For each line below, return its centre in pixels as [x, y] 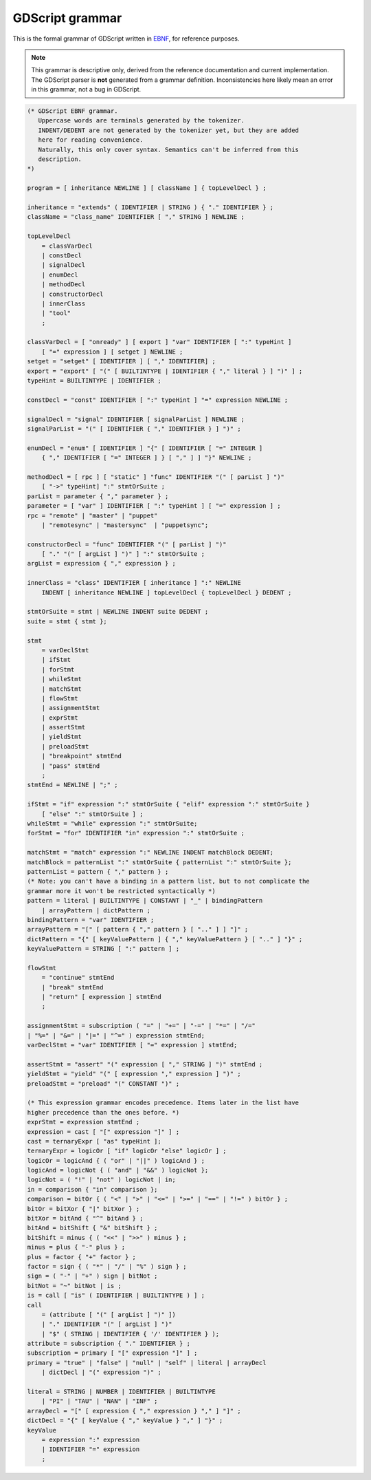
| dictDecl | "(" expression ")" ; [101, 1372]
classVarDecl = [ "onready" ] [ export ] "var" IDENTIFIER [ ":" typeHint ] [159, 342]
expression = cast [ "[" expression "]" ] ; [103, 1132]
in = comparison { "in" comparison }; [92, 1189]
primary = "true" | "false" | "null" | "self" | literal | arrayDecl [147, 1363]
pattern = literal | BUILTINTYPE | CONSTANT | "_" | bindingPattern [145, 901]
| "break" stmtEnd [72, 987]
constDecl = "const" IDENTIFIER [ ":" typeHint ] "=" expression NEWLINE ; [158, 400]
